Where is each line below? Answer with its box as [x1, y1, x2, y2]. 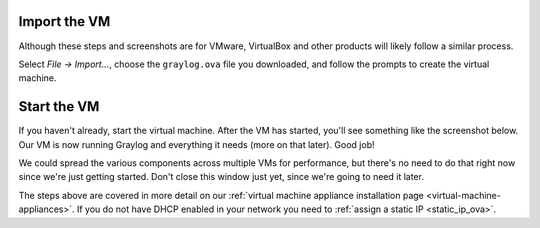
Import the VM [18, 13, 111, 30]
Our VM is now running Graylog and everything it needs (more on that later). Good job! [18, 138, 375, 150]
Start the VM [18, 98, 100, 115]
